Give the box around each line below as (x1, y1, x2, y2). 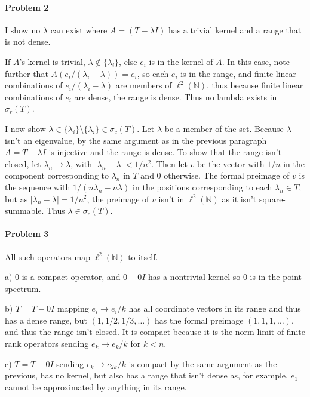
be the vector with (197, 157, 265, 170)
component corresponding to (5, 169, 109, 181)
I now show (5, 122, 46, 134)
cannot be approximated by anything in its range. (5, 380, 187, 393)
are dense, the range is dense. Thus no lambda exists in (74, 90, 277, 103)
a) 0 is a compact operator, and (5, 270, 121, 283)
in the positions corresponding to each (133, 180, 272, 193)
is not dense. (5, 35, 51, 48)
